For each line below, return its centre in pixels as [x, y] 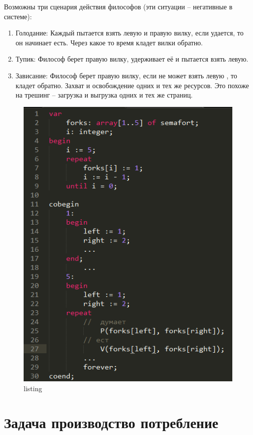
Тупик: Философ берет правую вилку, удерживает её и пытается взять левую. [132, 59]
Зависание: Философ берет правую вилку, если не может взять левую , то [126, 75]
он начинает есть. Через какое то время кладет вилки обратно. [109, 42]
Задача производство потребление [111, 422]
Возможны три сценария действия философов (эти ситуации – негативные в [118, 6]
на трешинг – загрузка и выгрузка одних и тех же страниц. [104, 95]
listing [33, 388]
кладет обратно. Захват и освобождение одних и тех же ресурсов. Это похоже [132, 85]
